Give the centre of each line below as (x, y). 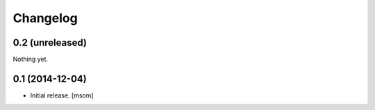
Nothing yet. (31, 59)
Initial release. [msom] (62, 95)
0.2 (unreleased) (50, 43)
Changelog (45, 18)
